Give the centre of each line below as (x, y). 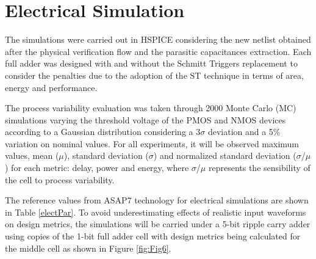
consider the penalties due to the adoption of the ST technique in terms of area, (154, 75)
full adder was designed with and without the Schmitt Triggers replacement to (151, 63)
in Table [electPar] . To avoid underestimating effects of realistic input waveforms (156, 212)
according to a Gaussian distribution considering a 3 (103, 132)
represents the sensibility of (259, 168)
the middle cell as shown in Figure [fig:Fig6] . (88, 248)
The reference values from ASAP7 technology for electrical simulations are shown (157, 200)
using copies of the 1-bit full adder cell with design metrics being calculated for (153, 236)
